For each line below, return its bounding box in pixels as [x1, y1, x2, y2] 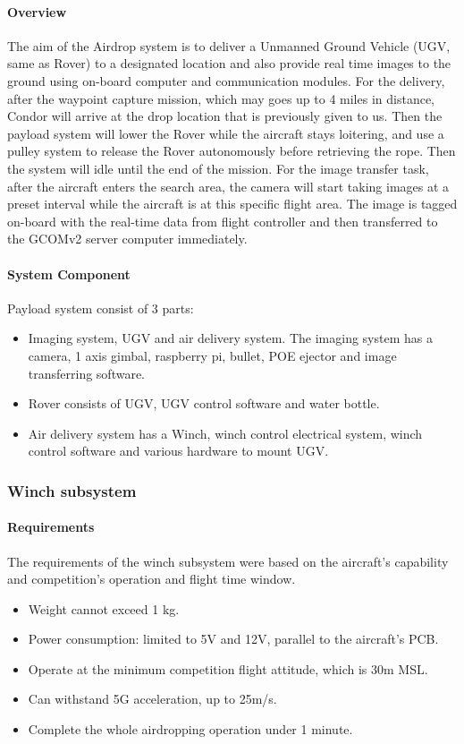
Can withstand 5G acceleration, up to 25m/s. [28, 689, 277, 708]
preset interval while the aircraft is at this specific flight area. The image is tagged [7, 194, 458, 213]
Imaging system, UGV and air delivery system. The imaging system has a [28, 329, 433, 347]
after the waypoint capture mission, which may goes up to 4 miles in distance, [7, 89, 434, 107]
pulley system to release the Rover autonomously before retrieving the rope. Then [7, 141, 456, 160]
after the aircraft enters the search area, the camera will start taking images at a [7, 176, 450, 195]
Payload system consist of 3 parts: [7, 298, 194, 317]
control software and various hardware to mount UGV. [28, 441, 329, 460]
